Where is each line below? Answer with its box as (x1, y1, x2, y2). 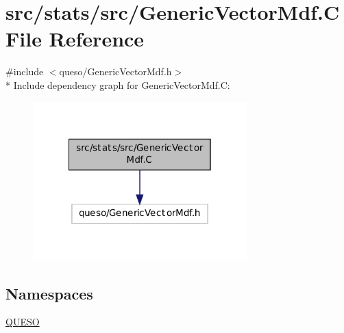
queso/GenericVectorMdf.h (59, 64, 172, 79)
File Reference (5, 25, 145, 53)
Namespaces (5, 282, 93, 304)
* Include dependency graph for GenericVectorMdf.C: (5, 77, 230, 92)
